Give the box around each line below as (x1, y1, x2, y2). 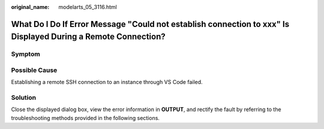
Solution (11, 94, 37, 102)
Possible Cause (11, 66, 58, 74)
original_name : (11, 4, 50, 10)
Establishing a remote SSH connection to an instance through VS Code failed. (11, 79, 203, 86)
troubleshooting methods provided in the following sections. (11, 114, 160, 121)
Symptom (11, 50, 40, 58)
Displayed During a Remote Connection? (11, 32, 166, 42)
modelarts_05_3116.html (58, 4, 117, 10)
